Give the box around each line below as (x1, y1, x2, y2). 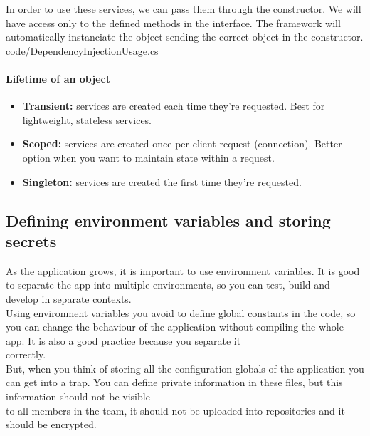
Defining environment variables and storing (6, 209, 331, 231)
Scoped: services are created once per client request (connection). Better (22, 136, 342, 151)
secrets (6, 229, 57, 251)
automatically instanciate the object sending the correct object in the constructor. (6, 29, 364, 44)
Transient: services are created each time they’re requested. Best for (22, 98, 325, 113)
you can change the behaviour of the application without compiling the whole (6, 319, 344, 334)
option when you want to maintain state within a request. (22, 150, 275, 165)
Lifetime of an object (6, 71, 110, 85)
